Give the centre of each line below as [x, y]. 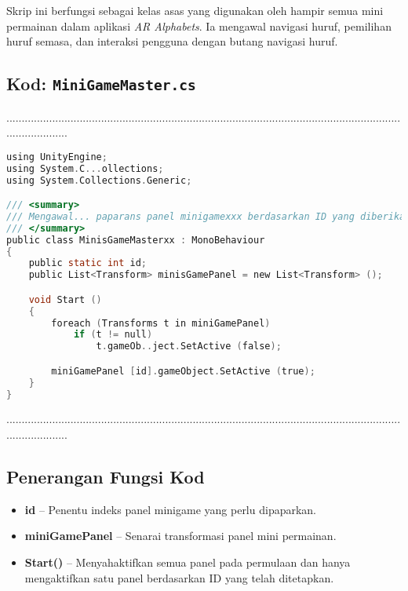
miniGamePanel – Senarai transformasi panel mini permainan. [180, 536]
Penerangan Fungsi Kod [106, 477]
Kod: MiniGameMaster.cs [101, 84]
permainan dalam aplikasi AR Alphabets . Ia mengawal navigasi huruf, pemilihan [199, 26]
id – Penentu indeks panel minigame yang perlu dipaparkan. [171, 509]
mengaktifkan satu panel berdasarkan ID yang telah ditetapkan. [179, 577]
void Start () [65, 299]
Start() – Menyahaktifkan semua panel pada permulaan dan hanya [188, 562]
